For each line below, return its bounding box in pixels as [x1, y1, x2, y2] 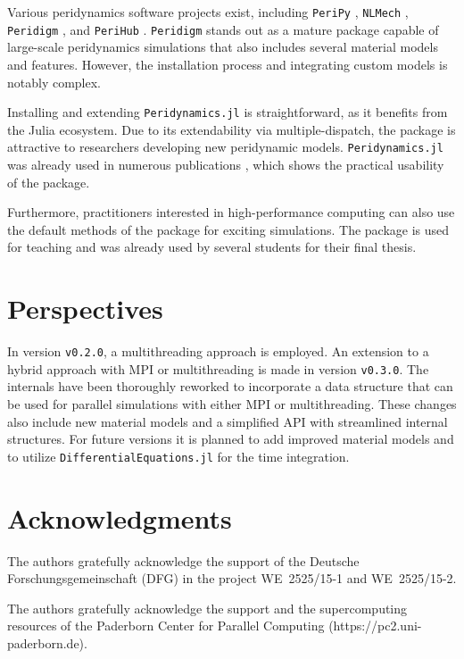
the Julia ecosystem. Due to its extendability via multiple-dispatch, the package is [7, 120, 456, 138]
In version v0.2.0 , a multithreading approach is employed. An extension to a [7, 342, 429, 361]
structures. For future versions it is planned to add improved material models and [7, 430, 454, 448]
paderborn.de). [7, 633, 87, 652]
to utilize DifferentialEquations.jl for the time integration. [7, 446, 350, 465]
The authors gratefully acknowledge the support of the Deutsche [7, 551, 360, 570]
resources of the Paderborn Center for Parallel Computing [7, 616, 325, 635]
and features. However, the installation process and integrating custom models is [7, 54, 448, 73]
